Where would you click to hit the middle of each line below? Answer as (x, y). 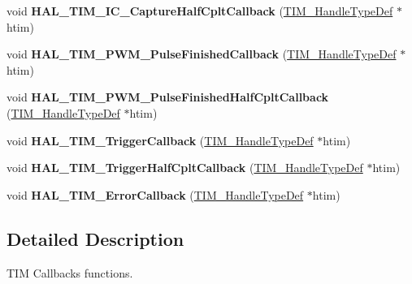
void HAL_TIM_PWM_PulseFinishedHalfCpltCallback (168, 97)
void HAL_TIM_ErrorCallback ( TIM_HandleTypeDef (155, 194)
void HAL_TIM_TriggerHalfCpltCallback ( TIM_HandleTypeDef (185, 168)
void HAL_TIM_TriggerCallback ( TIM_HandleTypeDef (160, 140)
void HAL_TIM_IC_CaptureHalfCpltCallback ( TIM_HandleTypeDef (200, 11)
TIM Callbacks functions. (70, 272)
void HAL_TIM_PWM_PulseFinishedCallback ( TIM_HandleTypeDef (202, 54)
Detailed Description (95, 238)
